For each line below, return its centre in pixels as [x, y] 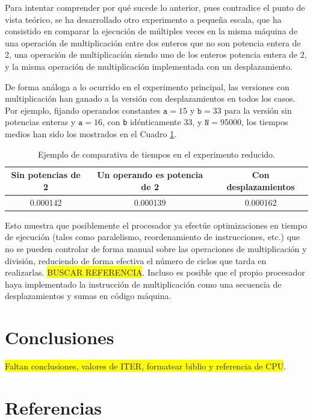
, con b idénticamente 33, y [152, 122]
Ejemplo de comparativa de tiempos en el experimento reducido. [156, 154]
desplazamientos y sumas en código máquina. [88, 296]
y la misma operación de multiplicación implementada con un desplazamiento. [149, 66]
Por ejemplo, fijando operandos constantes [83, 110]
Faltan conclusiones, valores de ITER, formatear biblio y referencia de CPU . [146, 366]
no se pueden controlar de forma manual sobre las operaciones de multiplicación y [156, 248]
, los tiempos [265, 122]
